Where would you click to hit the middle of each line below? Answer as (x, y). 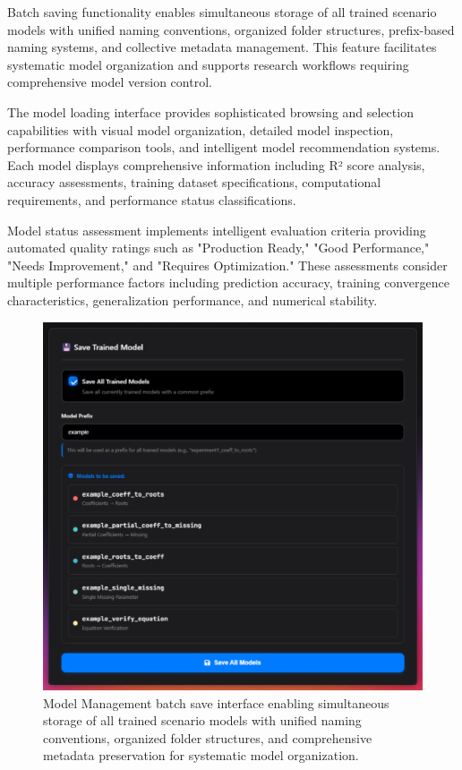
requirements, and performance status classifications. (152, 199)
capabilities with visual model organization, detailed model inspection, (201, 129)
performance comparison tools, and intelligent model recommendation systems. (224, 147)
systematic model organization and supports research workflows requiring (208, 64)
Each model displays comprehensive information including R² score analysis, (216, 164)
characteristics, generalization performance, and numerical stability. (192, 299)
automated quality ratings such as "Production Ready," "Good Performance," (218, 248)
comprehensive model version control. (110, 82)
